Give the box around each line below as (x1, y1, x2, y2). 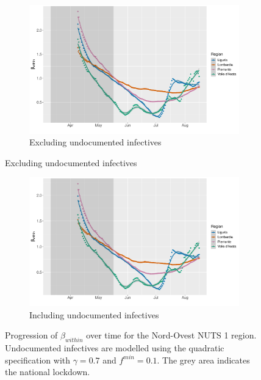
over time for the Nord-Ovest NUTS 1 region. (86, 329, 257, 342)
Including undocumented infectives (29, 308, 159, 321)
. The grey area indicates (157, 353, 250, 366)
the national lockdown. (5, 365, 90, 378)
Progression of (5, 329, 58, 342)
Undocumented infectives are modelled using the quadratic (5, 342, 224, 354)
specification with (5, 353, 71, 366)
